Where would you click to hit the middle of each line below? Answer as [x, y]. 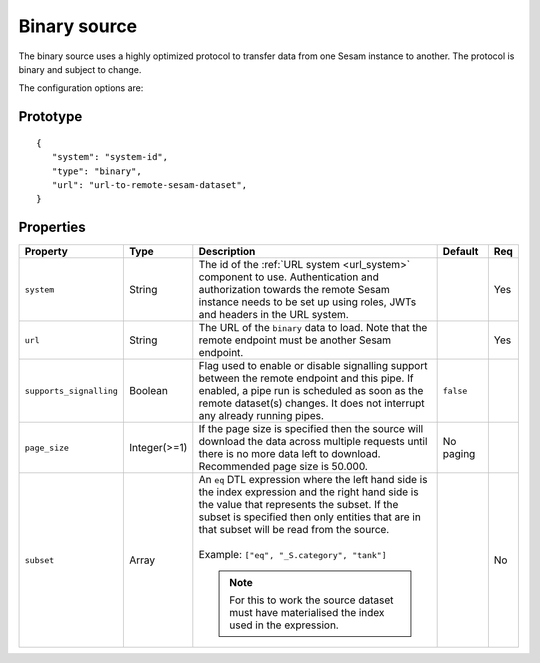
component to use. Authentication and [288, 277]
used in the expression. [284, 625]
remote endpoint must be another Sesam [295, 340]
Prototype [50, 116]
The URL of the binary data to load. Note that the [313, 328]
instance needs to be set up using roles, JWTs [307, 302]
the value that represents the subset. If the [298, 505]
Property [46, 252]
